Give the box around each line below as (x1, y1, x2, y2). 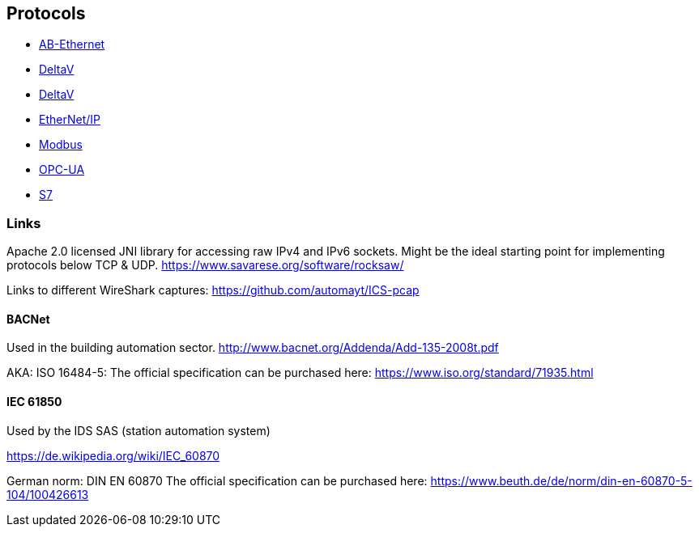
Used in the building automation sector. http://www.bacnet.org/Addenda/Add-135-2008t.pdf (6, 341, 499, 355)
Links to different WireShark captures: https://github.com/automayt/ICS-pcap (6, 283, 420, 298)
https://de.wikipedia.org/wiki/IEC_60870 (6, 448, 220, 463)
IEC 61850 (6, 395, 62, 408)
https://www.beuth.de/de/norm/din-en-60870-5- (430, 473, 693, 488)
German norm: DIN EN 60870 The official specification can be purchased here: (6, 473, 428, 488)
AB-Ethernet (39, 37, 105, 52)
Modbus (39, 137, 83, 152)
